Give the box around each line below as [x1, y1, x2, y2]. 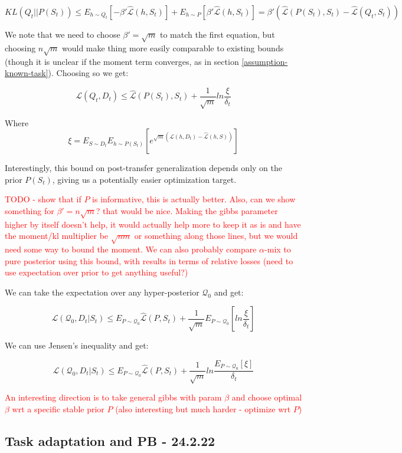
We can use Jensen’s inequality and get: [5, 339, 149, 352]
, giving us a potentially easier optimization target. [52, 173, 237, 185]
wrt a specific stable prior [12, 402, 104, 415]
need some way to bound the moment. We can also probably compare [5, 243, 257, 255]
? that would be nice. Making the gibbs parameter [96, 204, 278, 216]
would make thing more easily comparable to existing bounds [62, 41, 284, 54]
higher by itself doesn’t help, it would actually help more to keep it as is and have [5, 218, 301, 230]
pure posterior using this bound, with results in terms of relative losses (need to [5, 254, 293, 267]
